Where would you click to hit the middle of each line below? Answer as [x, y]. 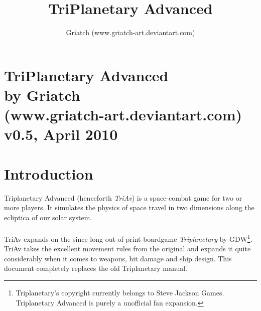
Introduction [49, 173]
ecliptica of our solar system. [48, 217]
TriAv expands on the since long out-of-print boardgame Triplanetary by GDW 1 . [128, 238]
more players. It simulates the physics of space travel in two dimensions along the [129, 207]
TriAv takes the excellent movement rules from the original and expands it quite [127, 249]
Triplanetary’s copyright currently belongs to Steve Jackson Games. [120, 292]
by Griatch [42, 95]
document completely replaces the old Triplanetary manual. [96, 268]
